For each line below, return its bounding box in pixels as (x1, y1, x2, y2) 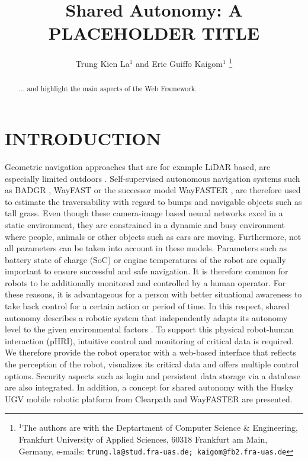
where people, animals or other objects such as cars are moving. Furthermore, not (5, 230, 301, 242)
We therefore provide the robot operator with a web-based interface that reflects (5, 346, 297, 358)
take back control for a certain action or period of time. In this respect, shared (5, 300, 290, 312)
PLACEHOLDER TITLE (48, 21, 260, 45)
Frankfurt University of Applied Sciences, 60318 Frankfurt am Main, (18, 433, 268, 446)
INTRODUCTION (5, 126, 162, 151)
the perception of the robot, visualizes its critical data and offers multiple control (5, 358, 299, 370)
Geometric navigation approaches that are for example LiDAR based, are (5, 160, 271, 172)
